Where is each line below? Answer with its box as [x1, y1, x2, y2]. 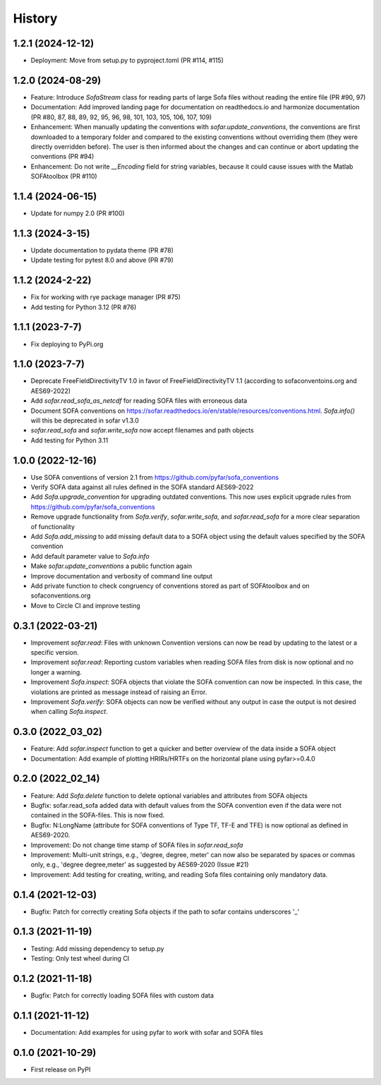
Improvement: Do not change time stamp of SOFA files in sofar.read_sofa [30, 840, 243, 849]
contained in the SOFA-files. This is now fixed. [30, 811, 165, 820]
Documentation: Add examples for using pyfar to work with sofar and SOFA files [30, 1028, 264, 1036]
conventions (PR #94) [30, 152, 95, 161]
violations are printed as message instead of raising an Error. [30, 688, 207, 696]
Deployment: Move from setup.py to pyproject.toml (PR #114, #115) [30, 56, 224, 65]
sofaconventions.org [30, 591, 91, 600]
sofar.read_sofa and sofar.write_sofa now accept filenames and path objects [30, 426, 254, 435]
